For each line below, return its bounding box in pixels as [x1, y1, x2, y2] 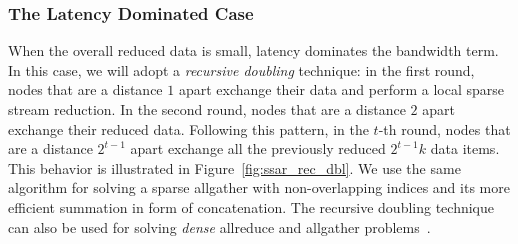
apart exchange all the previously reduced [130, 138, 386, 159]
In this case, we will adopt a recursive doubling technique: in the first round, [8, 59, 475, 80]
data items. [430, 138, 500, 159]
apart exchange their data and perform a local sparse [178, 79, 504, 100]
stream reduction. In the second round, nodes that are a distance [8, 99, 406, 119]
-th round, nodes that [378, 118, 511, 139]
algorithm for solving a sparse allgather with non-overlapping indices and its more [8, 177, 510, 198]
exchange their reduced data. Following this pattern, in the [8, 118, 369, 139]
